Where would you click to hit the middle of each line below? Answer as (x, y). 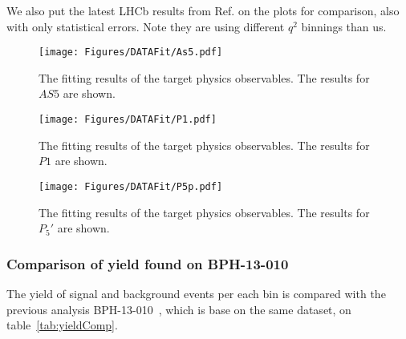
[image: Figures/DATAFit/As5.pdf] (131, 52)
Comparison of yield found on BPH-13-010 (148, 263)
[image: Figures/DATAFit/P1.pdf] (128, 120)
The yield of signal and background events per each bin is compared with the (196, 293)
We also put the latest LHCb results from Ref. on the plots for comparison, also (203, 10)
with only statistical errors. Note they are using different (146, 26)
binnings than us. (344, 26)
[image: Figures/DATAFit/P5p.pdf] (131, 186)
